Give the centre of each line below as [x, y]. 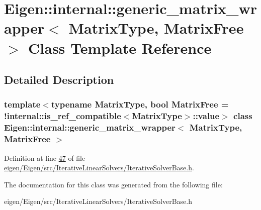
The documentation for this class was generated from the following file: [113, 184]
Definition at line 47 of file [45, 157]
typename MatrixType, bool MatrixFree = [140, 104]
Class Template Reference [120, 47]
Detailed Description [59, 80]
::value [206, 116]
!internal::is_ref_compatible [63, 116]
